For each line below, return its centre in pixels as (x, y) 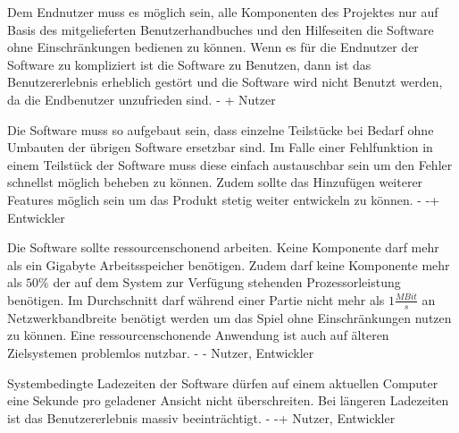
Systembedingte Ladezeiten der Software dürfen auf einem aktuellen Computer (223, 382)
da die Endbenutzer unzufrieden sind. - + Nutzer (142, 99)
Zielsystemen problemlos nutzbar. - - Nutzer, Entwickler (161, 352)
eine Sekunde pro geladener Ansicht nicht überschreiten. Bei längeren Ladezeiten (228, 400)
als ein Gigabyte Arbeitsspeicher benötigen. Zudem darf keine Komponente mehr (229, 264)
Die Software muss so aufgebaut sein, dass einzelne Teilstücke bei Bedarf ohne (221, 129)
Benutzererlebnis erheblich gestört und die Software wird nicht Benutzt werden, (225, 82)
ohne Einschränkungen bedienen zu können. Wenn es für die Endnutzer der (213, 47)
